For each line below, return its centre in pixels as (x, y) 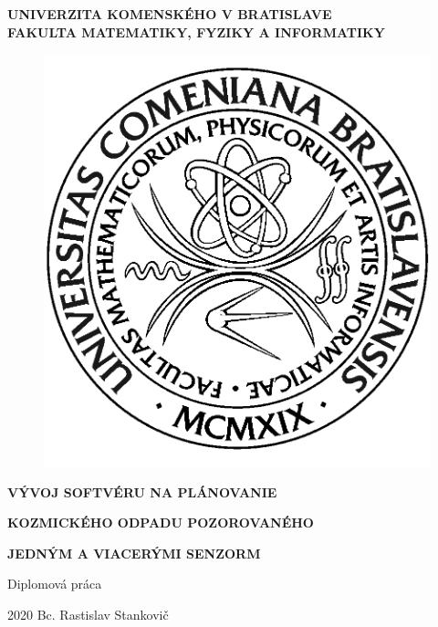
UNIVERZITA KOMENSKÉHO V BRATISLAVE (170, 14)
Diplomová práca (55, 584)
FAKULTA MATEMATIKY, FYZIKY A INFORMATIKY (196, 31)
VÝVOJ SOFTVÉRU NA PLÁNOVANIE (142, 491)
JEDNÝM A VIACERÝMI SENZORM (134, 553)
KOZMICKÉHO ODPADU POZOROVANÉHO (161, 522)
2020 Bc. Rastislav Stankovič (88, 614)
